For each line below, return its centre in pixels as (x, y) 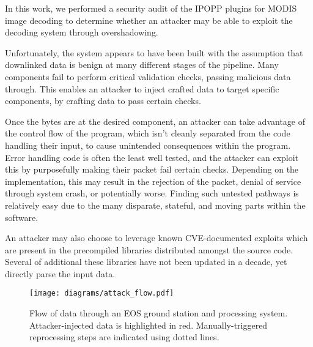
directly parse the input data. (60, 273)
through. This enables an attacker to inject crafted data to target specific (142, 88)
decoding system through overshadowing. (82, 32)
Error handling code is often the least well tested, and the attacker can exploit (152, 157)
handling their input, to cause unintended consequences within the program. (148, 145)
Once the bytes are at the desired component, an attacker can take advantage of (155, 121)
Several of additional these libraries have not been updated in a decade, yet (146, 262)
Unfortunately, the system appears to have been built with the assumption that (154, 52)
